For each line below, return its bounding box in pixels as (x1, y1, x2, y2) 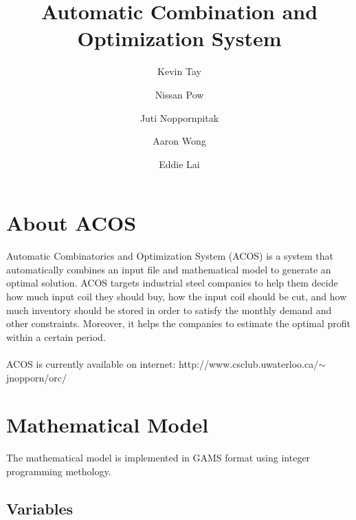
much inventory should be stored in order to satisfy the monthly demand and (6, 302, 332, 317)
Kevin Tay (157, 64, 201, 79)
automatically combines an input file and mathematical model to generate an (6, 262, 331, 276)
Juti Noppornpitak (140, 110, 219, 125)
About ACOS (6, 209, 137, 237)
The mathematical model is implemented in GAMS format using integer (6, 450, 311, 465)
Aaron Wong (153, 134, 206, 148)
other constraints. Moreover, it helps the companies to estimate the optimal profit (6, 316, 351, 331)
